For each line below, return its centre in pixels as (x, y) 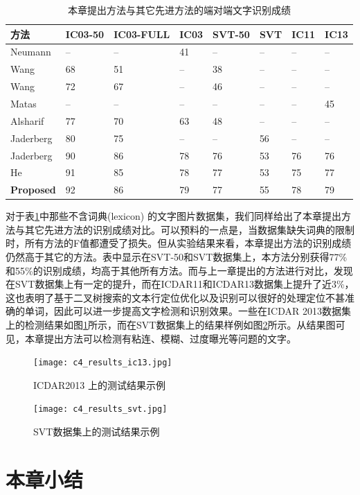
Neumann (31, 52)
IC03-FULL (142, 34)
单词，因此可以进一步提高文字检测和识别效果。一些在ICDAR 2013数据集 (188, 311)
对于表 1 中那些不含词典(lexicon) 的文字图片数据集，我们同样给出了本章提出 (173, 216)
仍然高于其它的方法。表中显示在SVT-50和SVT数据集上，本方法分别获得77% (177, 257)
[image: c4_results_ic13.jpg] (103, 363)
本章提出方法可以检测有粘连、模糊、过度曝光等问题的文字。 (160, 338)
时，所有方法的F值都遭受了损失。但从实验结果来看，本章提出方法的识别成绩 (179, 243)
